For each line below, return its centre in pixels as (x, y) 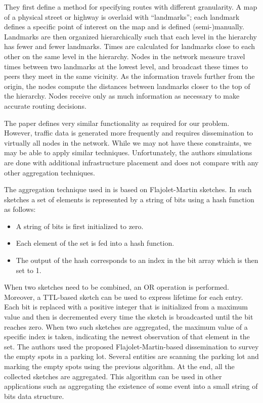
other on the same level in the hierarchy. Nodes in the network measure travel (125, 56)
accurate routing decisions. (45, 105)
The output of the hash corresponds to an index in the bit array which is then (137, 260)
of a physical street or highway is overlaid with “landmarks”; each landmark (122, 16)
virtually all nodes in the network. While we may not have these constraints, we (128, 142)
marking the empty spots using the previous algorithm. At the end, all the (119, 366)
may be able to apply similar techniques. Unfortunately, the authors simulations (128, 152)
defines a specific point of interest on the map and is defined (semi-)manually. (124, 27)
